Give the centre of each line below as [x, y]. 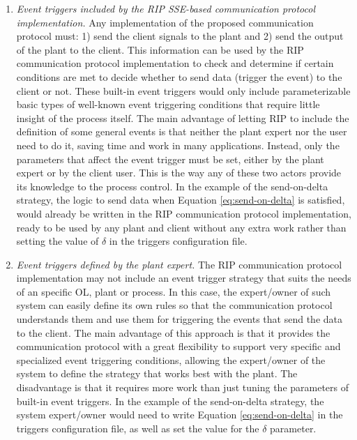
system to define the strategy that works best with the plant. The [157, 373]
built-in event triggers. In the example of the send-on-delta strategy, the [170, 401]
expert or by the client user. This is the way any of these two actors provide [179, 173]
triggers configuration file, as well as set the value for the [138, 428]
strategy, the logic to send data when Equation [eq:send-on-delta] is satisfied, [181, 200]
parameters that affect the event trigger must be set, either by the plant [170, 159]
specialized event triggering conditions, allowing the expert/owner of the [171, 359]
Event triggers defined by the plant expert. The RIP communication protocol [179, 264]
